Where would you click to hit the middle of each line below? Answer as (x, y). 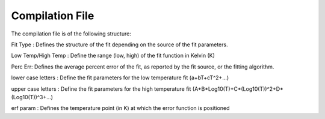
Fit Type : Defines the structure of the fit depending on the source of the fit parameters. (119, 44)
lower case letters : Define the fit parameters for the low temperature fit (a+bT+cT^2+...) (120, 78)
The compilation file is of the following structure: (71, 34)
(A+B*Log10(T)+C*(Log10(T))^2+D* (238, 89)
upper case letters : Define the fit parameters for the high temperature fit (101, 89)
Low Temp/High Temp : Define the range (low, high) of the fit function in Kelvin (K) (113, 56)
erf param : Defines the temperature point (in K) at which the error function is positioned (120, 108)
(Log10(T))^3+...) (32, 97)
